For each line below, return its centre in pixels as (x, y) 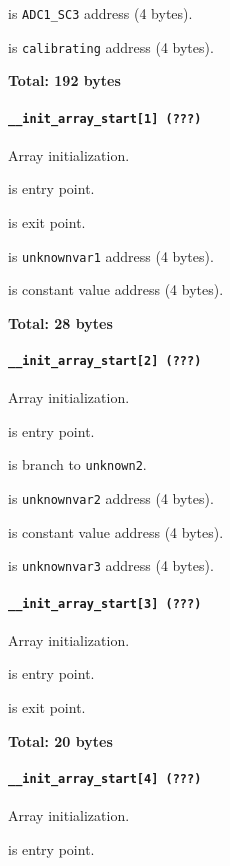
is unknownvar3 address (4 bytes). (111, 565)
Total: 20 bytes (60, 740)
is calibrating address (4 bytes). (111, 46)
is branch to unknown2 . (77, 464)
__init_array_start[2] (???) (105, 360)
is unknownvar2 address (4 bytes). (111, 498)
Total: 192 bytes (64, 80)
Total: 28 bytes (60, 322)
